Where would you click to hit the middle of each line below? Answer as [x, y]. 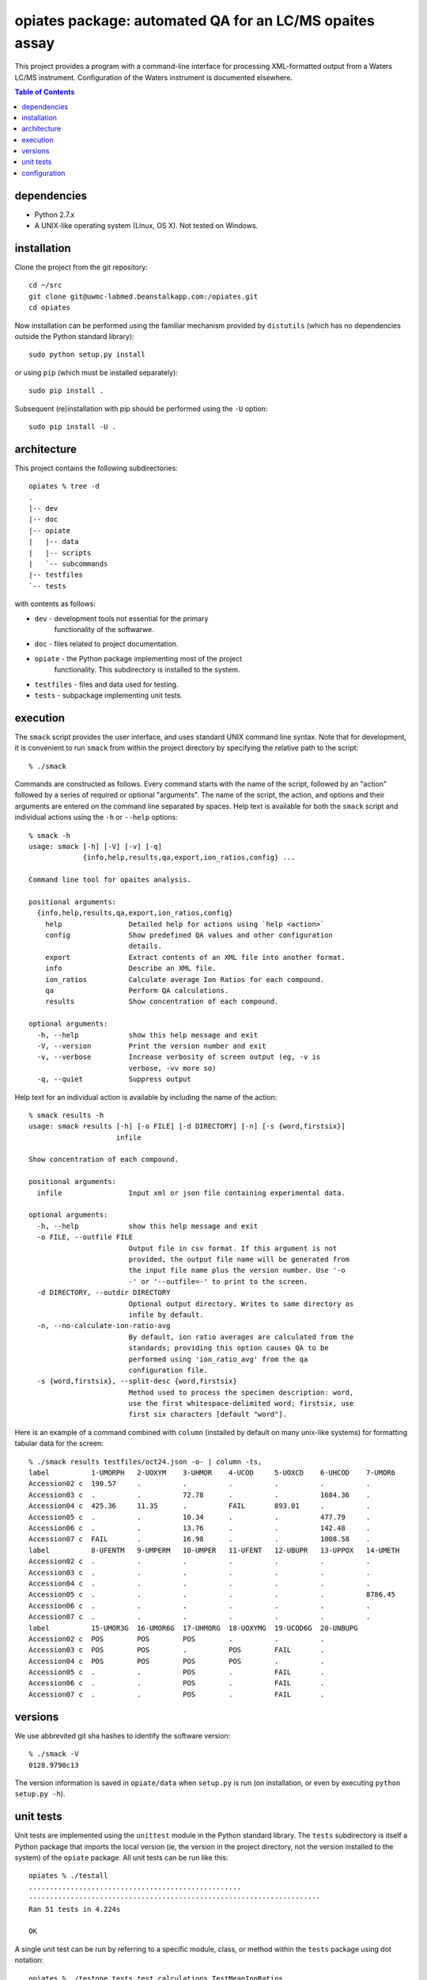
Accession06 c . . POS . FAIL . [177, 1683]
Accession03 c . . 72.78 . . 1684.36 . [200, 1495]
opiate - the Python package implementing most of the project [138, 658]
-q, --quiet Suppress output [114, 1079]
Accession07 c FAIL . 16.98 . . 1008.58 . [200, 1539]
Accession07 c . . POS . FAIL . [177, 1694]
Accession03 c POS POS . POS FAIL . [177, 1650]
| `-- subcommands [68, 564]
